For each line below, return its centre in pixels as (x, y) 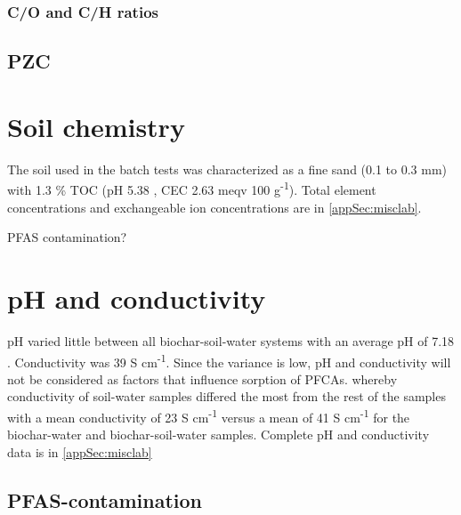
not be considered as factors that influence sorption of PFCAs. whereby (202, 378)
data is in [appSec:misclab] (80, 451)
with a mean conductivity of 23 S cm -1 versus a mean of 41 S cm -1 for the (209, 415)
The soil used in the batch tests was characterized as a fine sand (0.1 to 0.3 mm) (227, 169)
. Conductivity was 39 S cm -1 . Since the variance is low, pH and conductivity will (229, 360)
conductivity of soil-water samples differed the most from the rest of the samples (226, 396)
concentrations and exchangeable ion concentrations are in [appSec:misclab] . (214, 207)
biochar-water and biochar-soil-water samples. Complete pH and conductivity (218, 435)
